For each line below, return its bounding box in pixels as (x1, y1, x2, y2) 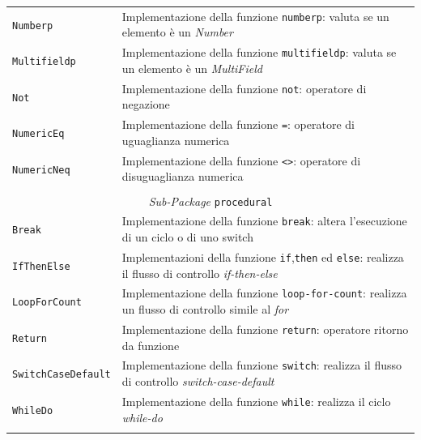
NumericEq (12, 128, 65, 140)
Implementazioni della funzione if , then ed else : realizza (121, 248, 404, 265)
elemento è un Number (121, 23, 233, 41)
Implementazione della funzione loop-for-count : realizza (121, 284, 407, 301)
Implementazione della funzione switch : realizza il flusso (121, 357, 402, 374)
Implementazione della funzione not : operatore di (121, 79, 367, 96)
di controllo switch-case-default (121, 373, 274, 390)
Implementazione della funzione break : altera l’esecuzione (121, 212, 407, 229)
